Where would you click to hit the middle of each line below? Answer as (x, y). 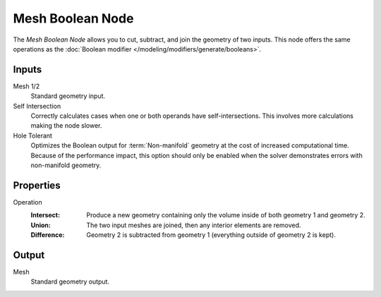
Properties (37, 185)
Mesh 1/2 (26, 86)
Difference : (48, 235)
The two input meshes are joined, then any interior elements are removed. (194, 225)
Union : (41, 225)
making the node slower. (66, 126)
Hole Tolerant (33, 135)
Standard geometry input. (68, 96)
